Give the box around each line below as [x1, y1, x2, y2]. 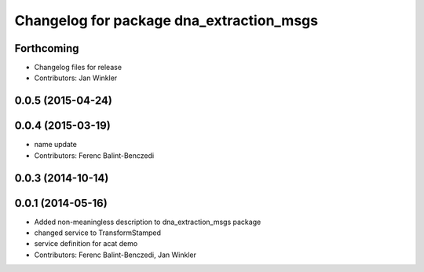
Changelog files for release [34, 63, 122, 72]
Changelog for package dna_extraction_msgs [14, 12, 318, 29]
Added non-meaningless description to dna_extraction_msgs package [34, 217, 261, 226]
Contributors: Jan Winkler [34, 73, 118, 83]
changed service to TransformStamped [34, 228, 161, 237]
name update [34, 140, 78, 149]
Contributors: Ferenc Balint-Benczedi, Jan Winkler [34, 250, 196, 259]
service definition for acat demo [34, 239, 138, 248]
